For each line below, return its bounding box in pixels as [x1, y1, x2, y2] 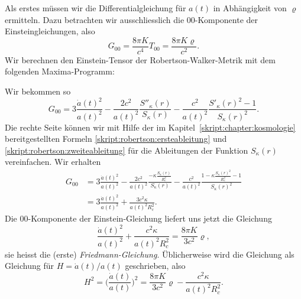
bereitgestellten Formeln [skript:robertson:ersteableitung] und [5, 132, 227, 145]
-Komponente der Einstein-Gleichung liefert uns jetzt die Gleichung [28, 212, 272, 225]
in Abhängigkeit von [213, 2, 287, 14]
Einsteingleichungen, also [5, 25, 95, 37]
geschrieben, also [125, 259, 186, 272]
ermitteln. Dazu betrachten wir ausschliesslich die [5, 13, 185, 25]
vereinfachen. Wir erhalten [5, 155, 101, 168]
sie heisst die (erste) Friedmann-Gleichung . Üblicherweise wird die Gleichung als [5, 248, 294, 260]
